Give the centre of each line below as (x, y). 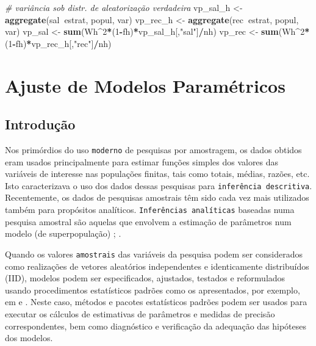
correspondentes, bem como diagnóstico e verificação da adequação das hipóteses (156, 326)
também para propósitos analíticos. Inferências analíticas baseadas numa (150, 210)
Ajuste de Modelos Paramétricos (145, 85)
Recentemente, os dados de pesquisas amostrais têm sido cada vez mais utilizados (157, 197)
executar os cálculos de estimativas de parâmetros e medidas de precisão (140, 313)
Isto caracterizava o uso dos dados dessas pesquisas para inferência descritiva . (159, 185)
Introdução (40, 124)
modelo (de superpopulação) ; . (63, 233)
